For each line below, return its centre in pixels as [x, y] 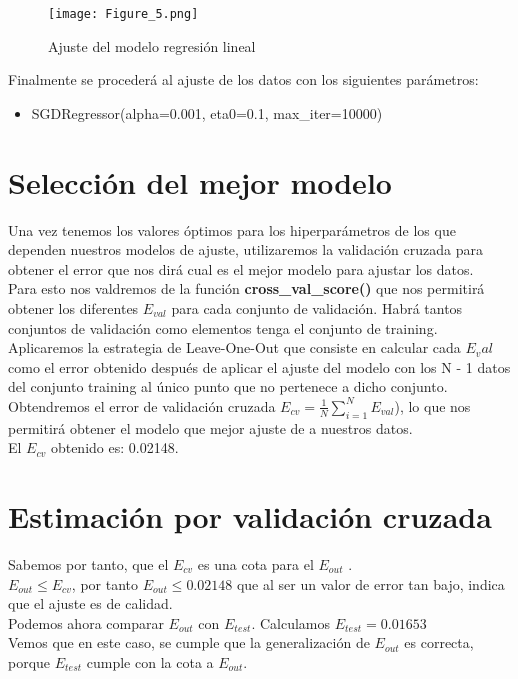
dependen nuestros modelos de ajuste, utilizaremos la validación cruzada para [245, 249]
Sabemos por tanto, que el [88, 564]
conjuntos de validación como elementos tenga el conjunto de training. [223, 327]
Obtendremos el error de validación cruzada [142, 405]
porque [29, 661]
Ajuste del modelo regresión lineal [152, 45]
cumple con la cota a [150, 661]
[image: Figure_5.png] [123, 14]
